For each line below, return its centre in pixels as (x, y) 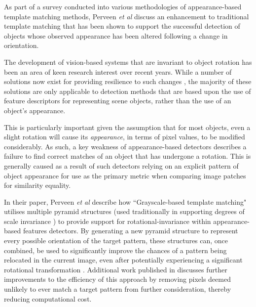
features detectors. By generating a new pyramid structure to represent (130, 231)
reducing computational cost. (48, 298)
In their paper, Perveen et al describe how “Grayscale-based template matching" (125, 201)
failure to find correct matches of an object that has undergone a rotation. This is (128, 156)
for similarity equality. (37, 185)
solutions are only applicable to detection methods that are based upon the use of (128, 91)
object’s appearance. (35, 110)
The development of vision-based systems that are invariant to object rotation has (128, 62)
